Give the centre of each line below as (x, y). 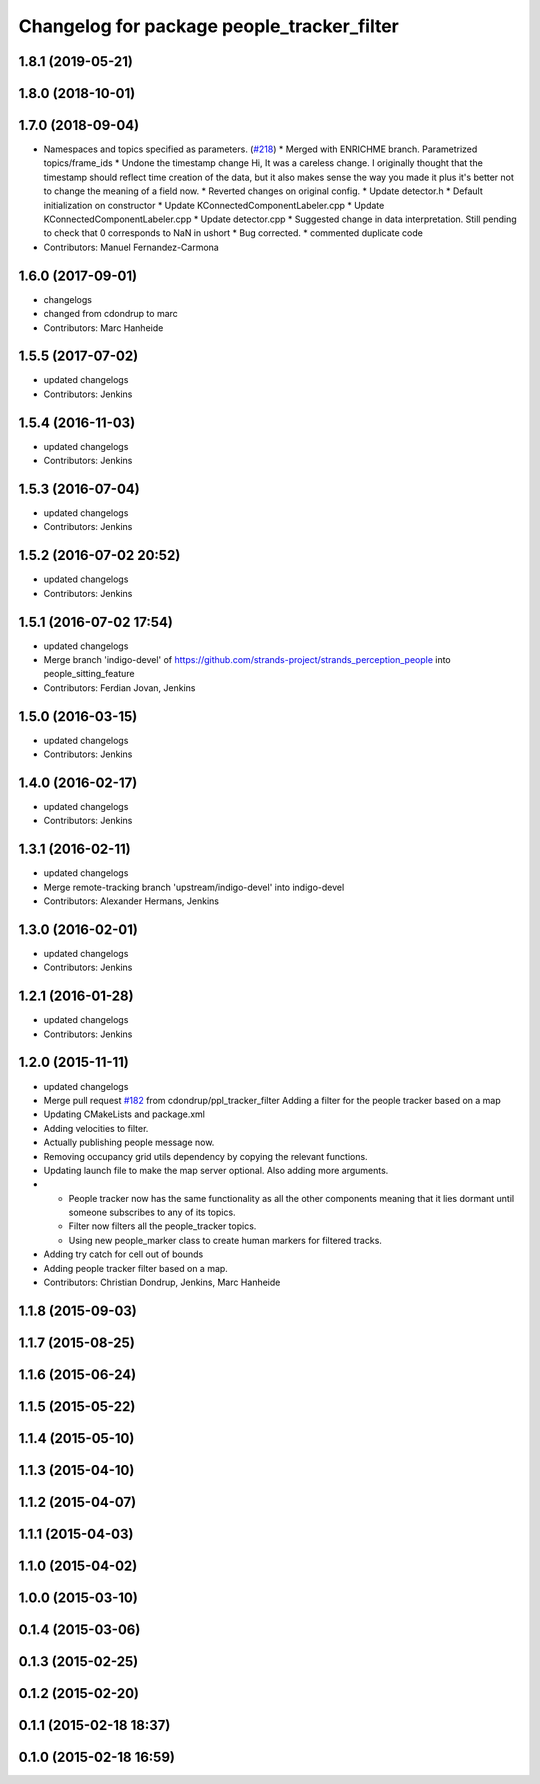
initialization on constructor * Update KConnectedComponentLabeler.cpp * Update (214, 205)
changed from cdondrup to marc (111, 314)
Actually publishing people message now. (129, 1142)
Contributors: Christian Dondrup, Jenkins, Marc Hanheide (162, 1282)
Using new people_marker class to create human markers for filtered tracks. (225, 1240)
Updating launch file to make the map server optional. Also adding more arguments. (216, 1170)
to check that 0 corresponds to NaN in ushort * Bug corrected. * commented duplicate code (233, 233)
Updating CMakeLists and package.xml (124, 1114)
